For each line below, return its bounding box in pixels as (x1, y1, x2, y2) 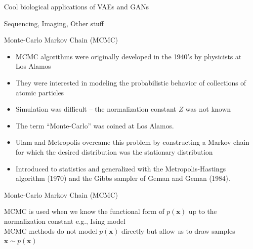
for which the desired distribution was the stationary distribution (15, 146, 213, 157)
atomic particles (15, 87, 64, 97)
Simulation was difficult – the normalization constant (15, 104, 176, 114)
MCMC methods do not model (4, 225, 97, 236)
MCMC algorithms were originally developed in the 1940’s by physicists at (15, 51, 242, 61)
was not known (185, 104, 231, 114)
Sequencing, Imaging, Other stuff (4, 18, 104, 28)
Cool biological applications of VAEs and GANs (4, 1, 149, 11)
